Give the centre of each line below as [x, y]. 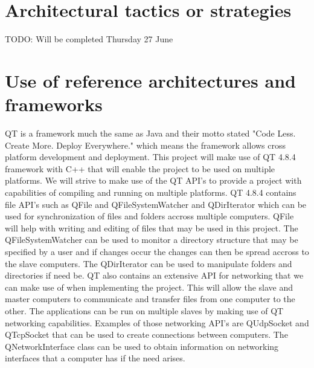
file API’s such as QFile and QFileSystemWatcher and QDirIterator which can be [156, 204]
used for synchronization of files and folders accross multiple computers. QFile [149, 216]
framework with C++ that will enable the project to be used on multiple [140, 168]
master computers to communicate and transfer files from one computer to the [150, 299]
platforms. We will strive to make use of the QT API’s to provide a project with [153, 180]
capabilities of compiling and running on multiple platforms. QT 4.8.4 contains [151, 192]
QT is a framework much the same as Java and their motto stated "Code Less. [150, 133]
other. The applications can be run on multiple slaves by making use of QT [144, 310]
